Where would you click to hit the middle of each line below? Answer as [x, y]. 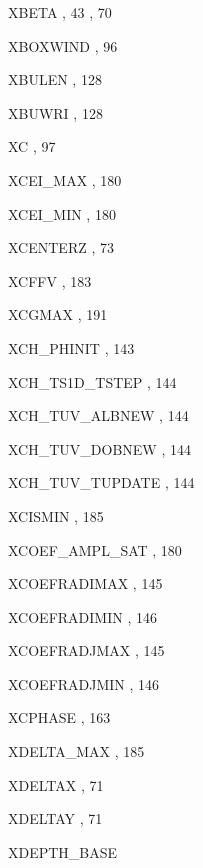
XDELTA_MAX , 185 [76, 751]
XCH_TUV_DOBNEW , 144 [99, 448]
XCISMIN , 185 [56, 515]
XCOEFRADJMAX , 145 [86, 650]
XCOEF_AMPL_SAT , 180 [95, 549]
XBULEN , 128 [55, 79]
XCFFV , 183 [50, 280]
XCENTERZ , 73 [61, 247]
